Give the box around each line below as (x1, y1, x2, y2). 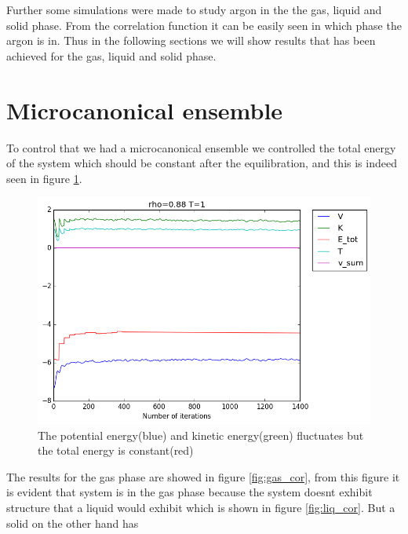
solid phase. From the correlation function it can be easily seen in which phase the (6, 16, 402, 33)
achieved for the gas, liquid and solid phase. (6, 47, 217, 64)
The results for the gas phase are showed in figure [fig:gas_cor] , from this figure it (6, 468, 400, 485)
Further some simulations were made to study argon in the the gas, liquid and (6, 2, 382, 17)
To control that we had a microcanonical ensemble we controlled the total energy (6, 139, 396, 155)
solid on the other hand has (6, 514, 139, 531)
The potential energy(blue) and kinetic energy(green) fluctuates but (38, 426, 364, 443)
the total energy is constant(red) (38, 442, 194, 459)
